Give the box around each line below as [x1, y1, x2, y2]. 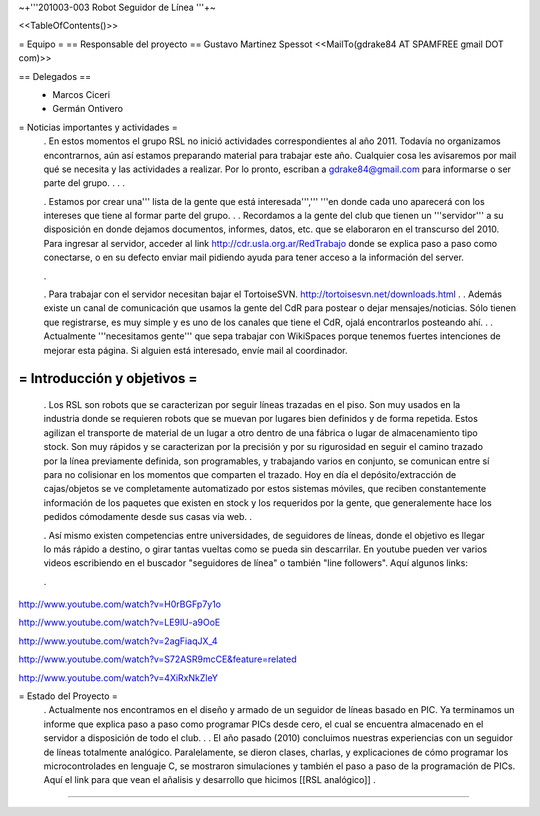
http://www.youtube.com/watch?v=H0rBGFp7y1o [18, 598, 222, 610]
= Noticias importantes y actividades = [18, 121, 179, 133]
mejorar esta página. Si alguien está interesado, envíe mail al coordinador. [43, 344, 348, 356]
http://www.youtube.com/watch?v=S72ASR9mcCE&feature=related [18, 653, 297, 665]
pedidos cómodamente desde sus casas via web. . [43, 511, 253, 523]
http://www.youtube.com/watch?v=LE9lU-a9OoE [18, 616, 221, 629]
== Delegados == [18, 70, 92, 82]
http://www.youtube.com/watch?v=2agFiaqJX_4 [18, 635, 219, 647]
